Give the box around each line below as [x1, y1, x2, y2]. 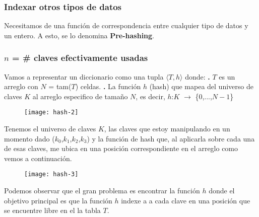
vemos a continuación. [4, 153, 72, 163]
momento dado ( [4, 133, 55, 143]
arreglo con [4, 81, 38, 92]
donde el [209, 185, 235, 196]
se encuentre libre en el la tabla [4, 205, 101, 215]
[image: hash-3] [24, 171, 79, 178]
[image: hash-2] [24, 109, 79, 116]
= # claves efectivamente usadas [12, 51, 148, 64]
